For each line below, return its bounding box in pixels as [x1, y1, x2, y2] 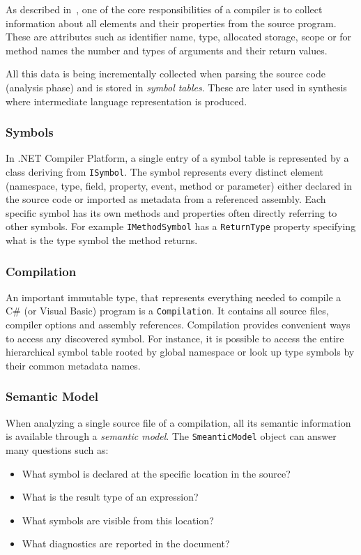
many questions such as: [6, 442, 109, 457]
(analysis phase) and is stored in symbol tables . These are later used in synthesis [6, 79, 347, 94]
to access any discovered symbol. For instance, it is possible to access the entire [6, 330, 344, 345]
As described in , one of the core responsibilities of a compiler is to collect [6, 2, 323, 16]
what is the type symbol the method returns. [6, 233, 198, 248]
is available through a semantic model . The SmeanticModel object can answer [6, 429, 337, 443]
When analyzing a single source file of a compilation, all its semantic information [6, 415, 351, 429]
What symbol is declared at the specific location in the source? [22, 466, 291, 480]
